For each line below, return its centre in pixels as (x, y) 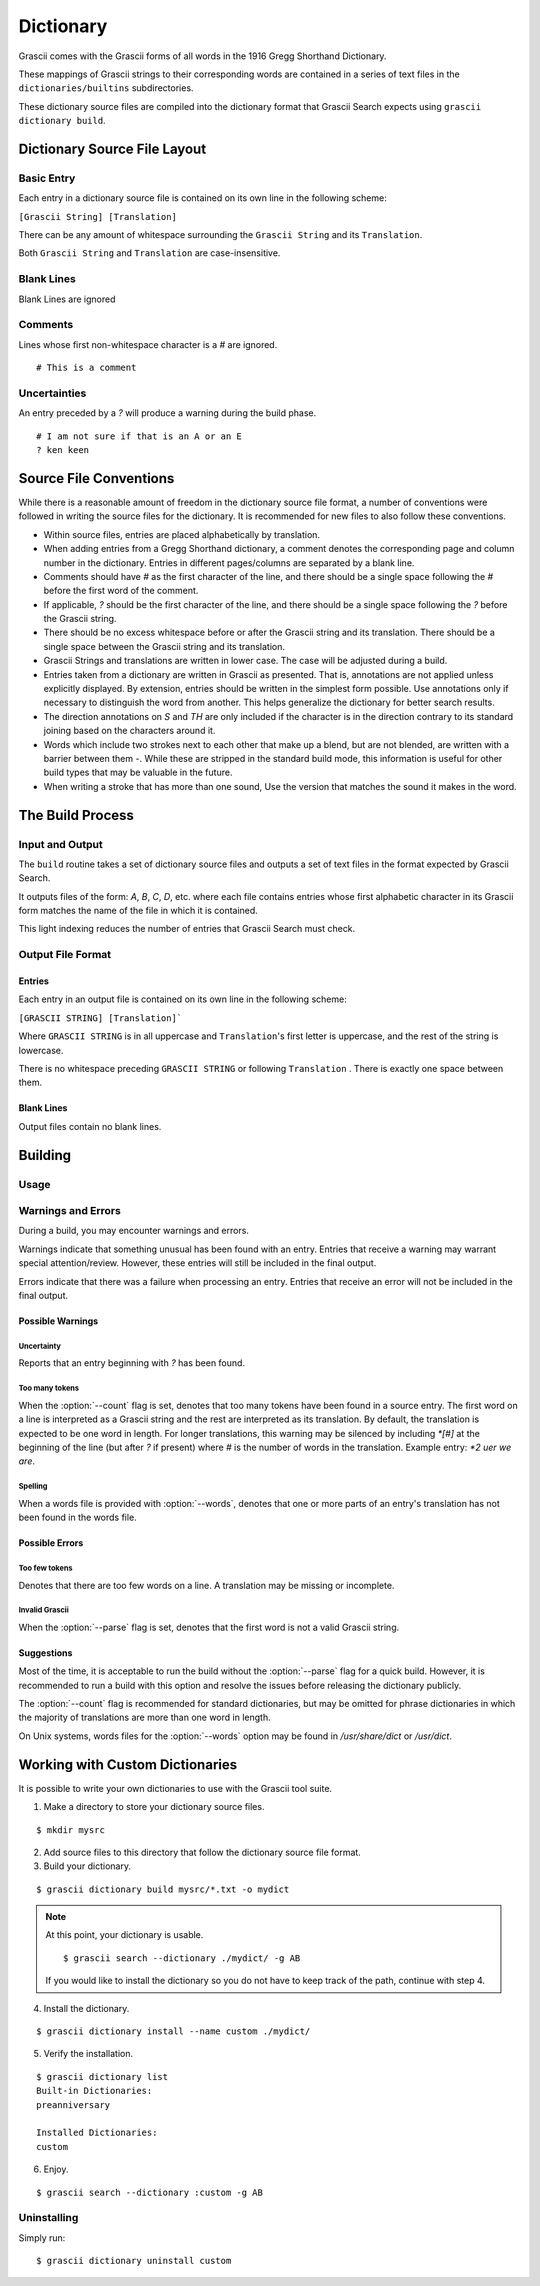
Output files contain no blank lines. (90, 1126)
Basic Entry (47, 178)
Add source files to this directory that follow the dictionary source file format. (202, 1852)
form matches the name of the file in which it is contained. (138, 911)
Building (45, 1155)
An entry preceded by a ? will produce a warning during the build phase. (167, 413)
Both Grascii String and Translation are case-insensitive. (149, 253)
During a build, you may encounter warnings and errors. (134, 1231)
